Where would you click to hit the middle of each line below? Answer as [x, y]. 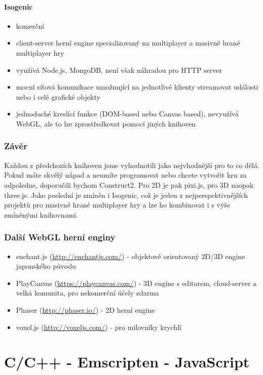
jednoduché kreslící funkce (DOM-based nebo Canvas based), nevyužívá [127, 114]
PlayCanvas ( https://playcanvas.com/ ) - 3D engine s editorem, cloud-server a [136, 283]
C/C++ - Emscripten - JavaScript [127, 362]
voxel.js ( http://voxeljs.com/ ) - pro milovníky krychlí [99, 327]
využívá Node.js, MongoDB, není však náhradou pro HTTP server [119, 70]
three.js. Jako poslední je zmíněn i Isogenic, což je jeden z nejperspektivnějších [126, 195]
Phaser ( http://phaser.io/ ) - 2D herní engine [85, 309]
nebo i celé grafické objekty [58, 96]
